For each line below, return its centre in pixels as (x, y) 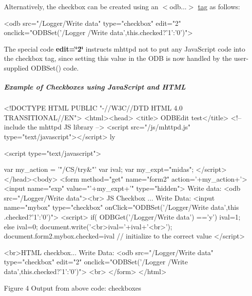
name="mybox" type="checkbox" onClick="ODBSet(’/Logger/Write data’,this (121, 207)
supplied (16, 67)
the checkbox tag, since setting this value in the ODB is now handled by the (118, 58)
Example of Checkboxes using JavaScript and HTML (95, 87)
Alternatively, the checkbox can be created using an (81, 6)
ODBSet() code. (55, 67)
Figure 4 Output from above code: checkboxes (73, 287)
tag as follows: (219, 6)
